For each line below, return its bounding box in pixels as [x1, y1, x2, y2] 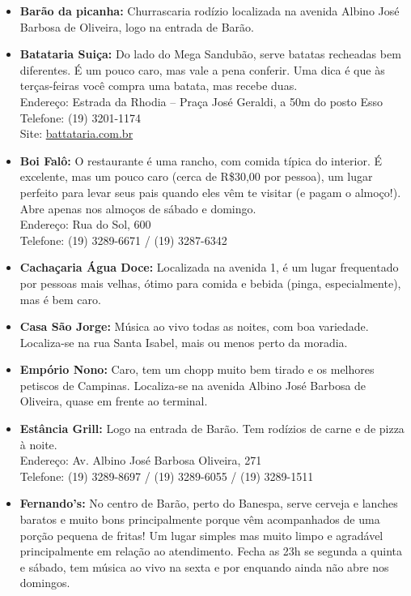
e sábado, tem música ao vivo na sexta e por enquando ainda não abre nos [19, 558, 389, 575]
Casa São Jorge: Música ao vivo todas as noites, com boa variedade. [19, 318, 369, 335]
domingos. [19, 574, 70, 591]
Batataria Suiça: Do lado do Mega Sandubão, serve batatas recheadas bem [19, 45, 401, 62]
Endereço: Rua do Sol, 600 [19, 216, 151, 233]
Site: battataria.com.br [19, 125, 133, 142]
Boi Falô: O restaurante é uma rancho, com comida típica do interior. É [19, 152, 383, 169]
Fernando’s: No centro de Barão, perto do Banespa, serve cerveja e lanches [19, 495, 398, 512]
